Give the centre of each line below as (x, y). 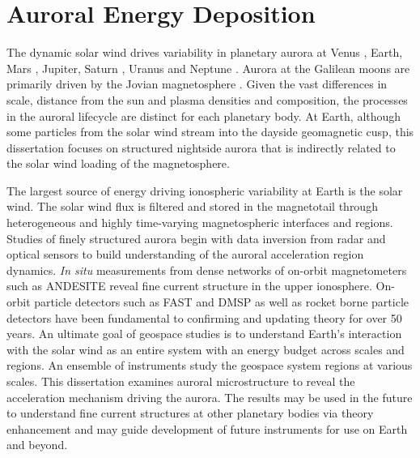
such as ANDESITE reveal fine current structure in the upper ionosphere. (189, 286)
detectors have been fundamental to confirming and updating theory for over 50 (204, 317)
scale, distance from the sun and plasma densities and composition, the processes (207, 99)
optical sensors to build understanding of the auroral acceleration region (185, 254)
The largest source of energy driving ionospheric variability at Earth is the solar (205, 190)
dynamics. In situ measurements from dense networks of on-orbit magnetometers (207, 270)
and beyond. (37, 445)
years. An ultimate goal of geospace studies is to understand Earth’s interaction (204, 334)
